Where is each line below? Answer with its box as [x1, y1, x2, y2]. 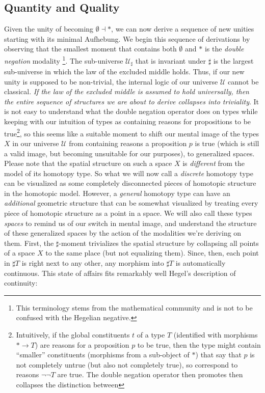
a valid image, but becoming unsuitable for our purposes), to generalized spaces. [4, 148, 255, 158]
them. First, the [4, 237, 54, 248]
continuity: [4, 277, 38, 288]
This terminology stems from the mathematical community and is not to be [16, 302, 253, 313]
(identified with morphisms [173, 329, 258, 340]
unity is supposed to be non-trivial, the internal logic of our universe [4, 76, 218, 87]
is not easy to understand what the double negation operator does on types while [4, 106, 258, 117]
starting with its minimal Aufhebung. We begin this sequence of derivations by [4, 33, 250, 44]
